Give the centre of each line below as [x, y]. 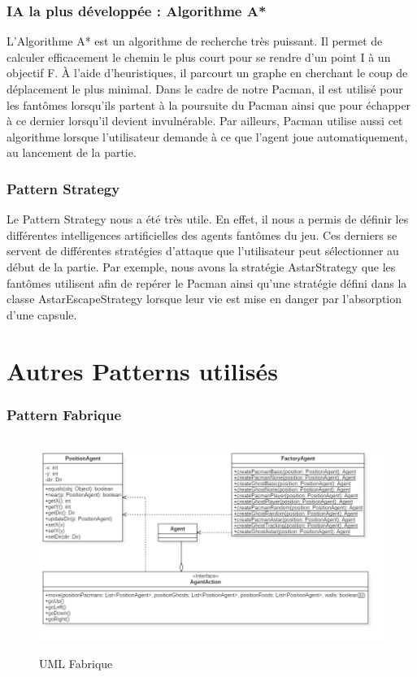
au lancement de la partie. [72, 152]
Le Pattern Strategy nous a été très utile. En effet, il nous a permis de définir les [208, 219]
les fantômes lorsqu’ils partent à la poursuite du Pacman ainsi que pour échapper [209, 104]
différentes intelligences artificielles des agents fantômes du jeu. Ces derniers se [202, 234]
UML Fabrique [76, 664]
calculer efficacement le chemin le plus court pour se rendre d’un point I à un [199, 56]
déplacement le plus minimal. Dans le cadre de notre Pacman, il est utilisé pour [205, 89]
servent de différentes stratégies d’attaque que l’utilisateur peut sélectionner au [203, 251]
